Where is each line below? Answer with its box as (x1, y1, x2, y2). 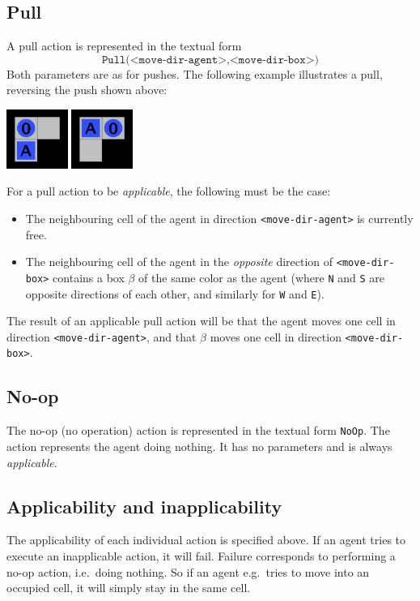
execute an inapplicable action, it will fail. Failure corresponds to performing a (6, 547, 396, 564)
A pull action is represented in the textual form (6, 37, 242, 54)
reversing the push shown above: (6, 81, 168, 98)
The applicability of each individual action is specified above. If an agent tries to (6, 531, 406, 548)
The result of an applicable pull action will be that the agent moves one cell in (6, 312, 396, 329)
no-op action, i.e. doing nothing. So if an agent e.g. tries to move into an (6, 563, 370, 580)
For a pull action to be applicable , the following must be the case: (6, 182, 331, 200)
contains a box (53, 268, 125, 285)
